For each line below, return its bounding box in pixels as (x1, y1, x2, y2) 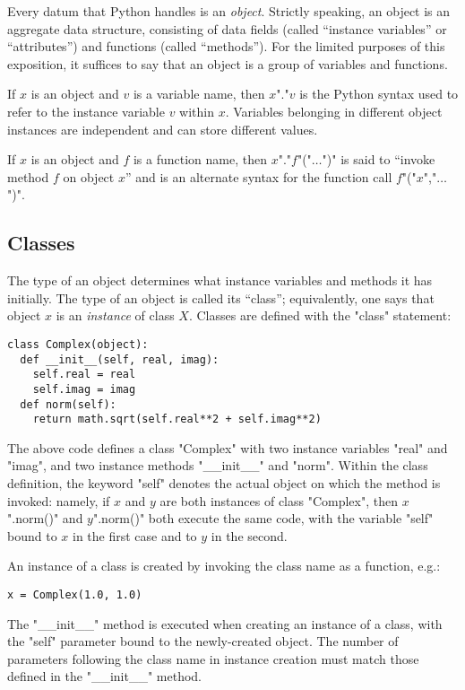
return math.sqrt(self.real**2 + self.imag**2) (32, 413, 322, 426)
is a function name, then (133, 150, 268, 169)
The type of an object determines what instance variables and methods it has (7, 271, 433, 290)
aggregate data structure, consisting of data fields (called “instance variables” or (7, 19, 447, 38)
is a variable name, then (133, 84, 265, 103)
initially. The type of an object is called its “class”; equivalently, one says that (7, 288, 435, 307)
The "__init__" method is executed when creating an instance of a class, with (7, 614, 443, 633)
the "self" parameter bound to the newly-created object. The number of (7, 632, 399, 651)
